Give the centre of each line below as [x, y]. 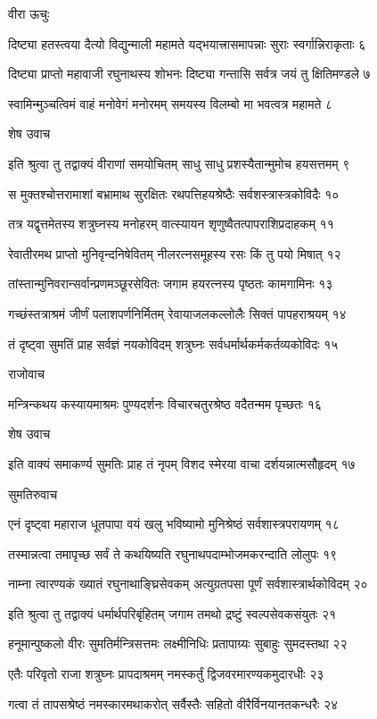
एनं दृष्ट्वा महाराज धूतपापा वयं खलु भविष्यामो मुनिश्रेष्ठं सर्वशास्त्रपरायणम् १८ [174, 524]
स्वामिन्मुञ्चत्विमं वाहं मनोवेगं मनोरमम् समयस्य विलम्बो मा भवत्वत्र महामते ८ [171, 103]
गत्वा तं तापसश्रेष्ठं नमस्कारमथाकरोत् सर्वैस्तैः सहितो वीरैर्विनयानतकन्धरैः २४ [173, 703]
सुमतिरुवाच [33, 493]
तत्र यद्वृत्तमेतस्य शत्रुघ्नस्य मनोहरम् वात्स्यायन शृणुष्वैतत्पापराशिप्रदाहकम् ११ [171, 224]
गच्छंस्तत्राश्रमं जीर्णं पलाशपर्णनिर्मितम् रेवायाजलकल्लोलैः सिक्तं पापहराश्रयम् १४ [177, 313]
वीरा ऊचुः [29, 13]
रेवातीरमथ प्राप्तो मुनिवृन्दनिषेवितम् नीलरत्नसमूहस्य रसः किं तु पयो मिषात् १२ [175, 253]
